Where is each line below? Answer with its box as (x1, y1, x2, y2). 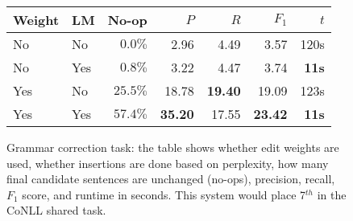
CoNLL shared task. (6, 202, 106, 219)
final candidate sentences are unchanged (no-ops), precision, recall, (6, 170, 335, 187)
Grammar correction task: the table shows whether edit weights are (6, 139, 339, 155)
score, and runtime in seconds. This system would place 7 (22, 186, 306, 203)
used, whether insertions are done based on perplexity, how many (6, 154, 329, 171)
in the (317, 186, 347, 203)
